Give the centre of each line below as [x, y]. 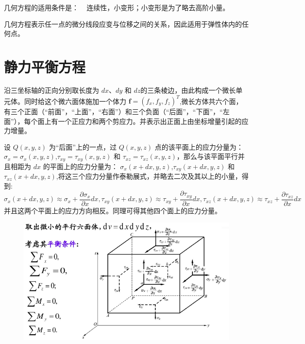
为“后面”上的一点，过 [83, 146]
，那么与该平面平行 [207, 156]
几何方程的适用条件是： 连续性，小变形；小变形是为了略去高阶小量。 [117, 7]
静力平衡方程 [45, 66]
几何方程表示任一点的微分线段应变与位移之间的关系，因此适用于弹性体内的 [123, 24]
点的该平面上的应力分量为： [199, 146]
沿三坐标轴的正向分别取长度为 [51, 90]
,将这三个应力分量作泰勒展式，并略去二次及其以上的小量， [149, 176]
